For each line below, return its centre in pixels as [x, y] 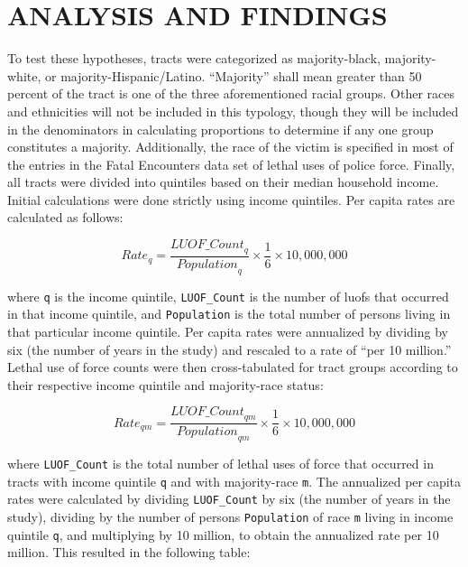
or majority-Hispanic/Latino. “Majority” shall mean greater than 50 [233, 75]
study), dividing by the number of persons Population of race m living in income [230, 516]
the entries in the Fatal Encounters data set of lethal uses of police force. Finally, [231, 164]
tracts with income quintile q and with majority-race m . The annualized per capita [234, 481]
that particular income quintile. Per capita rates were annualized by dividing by [228, 331]
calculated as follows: [65, 217]
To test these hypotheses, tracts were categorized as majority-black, [194, 58]
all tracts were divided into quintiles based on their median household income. [223, 182]
